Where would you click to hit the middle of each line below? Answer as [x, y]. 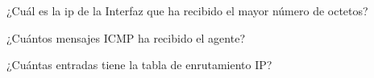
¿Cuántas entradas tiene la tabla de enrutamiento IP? [139, 65]
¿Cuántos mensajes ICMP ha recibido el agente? [126, 37]
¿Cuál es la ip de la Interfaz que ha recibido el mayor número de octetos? [187, 10]
